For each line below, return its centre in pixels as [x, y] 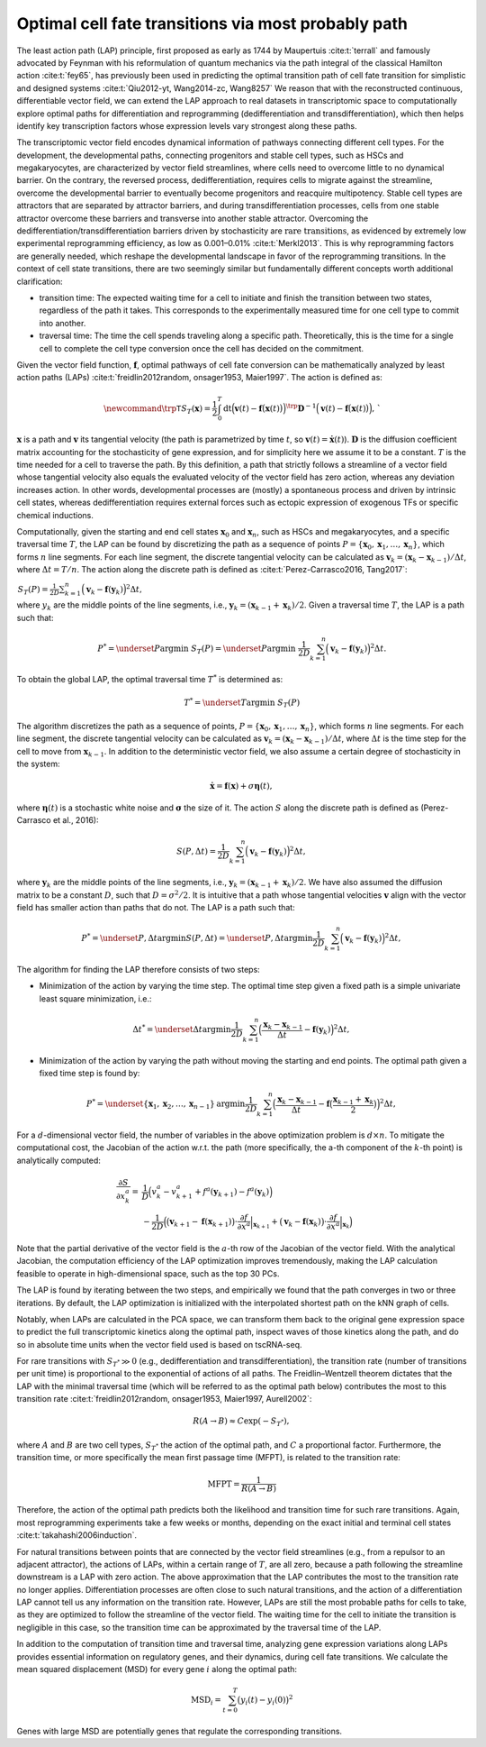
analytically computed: [58, 1160]
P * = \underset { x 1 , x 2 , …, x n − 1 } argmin [166, 1104]
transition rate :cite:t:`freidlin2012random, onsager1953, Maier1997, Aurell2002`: [164, 1399]
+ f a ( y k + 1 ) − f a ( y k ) [232, 1192]
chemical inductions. [55, 515]
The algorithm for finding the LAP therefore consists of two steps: [138, 969]
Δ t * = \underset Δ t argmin [181, 1029]
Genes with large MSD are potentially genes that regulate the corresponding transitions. [179, 1731]
